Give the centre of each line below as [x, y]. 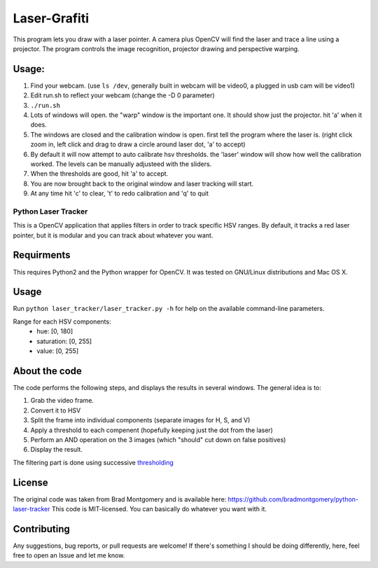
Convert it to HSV [56, 410]
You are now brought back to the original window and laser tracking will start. [142, 183]
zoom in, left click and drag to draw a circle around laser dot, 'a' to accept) [138, 144]
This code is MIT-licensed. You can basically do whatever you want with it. [159, 508]
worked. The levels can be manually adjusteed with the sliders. [121, 164]
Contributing [41, 529]
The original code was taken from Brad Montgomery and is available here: [120, 499]
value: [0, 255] [58, 351]
